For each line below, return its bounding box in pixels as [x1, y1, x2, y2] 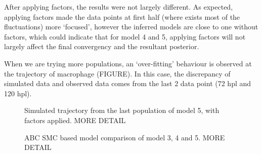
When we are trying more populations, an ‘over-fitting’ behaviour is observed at [4, 58, 252, 68]
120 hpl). [4, 88, 32, 98]
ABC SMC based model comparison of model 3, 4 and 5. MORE [24, 132, 225, 142]
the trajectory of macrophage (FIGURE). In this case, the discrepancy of [4, 68, 231, 79]
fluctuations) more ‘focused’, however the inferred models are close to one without [4, 21, 258, 32]
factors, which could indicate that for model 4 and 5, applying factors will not [4, 31, 246, 42]
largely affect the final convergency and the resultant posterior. [4, 41, 199, 52]
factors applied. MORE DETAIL [24, 114, 126, 125]
